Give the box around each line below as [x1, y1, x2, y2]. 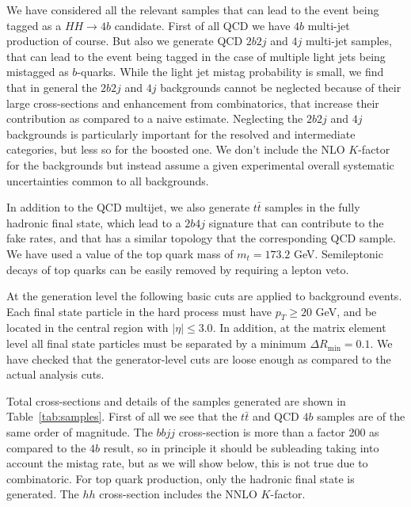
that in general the [6, 78, 97, 95]
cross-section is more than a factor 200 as [178, 424, 379, 440]
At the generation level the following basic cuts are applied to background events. [6, 288, 402, 304]
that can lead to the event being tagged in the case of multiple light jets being [6, 48, 386, 64]
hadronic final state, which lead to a [6, 214, 181, 231]
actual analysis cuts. [6, 366, 105, 383]
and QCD [252, 408, 299, 425]
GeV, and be [315, 303, 377, 319]
